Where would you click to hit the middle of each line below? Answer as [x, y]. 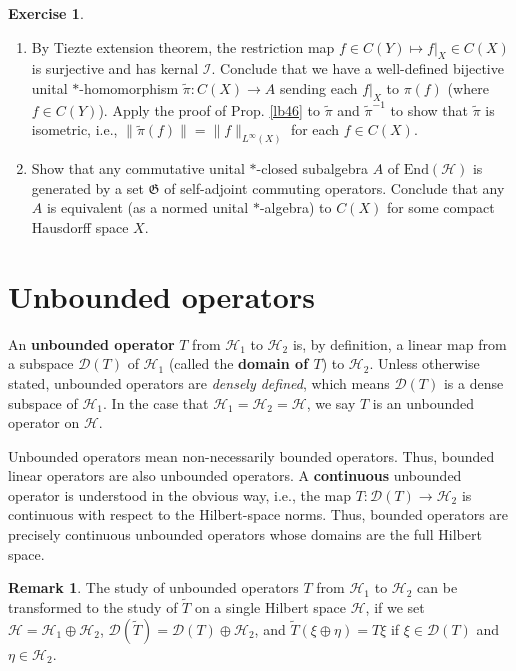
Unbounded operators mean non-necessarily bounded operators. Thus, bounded [251, 455]
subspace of [43, 402]
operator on [44, 422]
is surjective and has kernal [115, 68]
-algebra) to [295, 207]
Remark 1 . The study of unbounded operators [153, 587]
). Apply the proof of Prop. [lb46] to [209, 109]
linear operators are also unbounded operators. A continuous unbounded [235, 475]
